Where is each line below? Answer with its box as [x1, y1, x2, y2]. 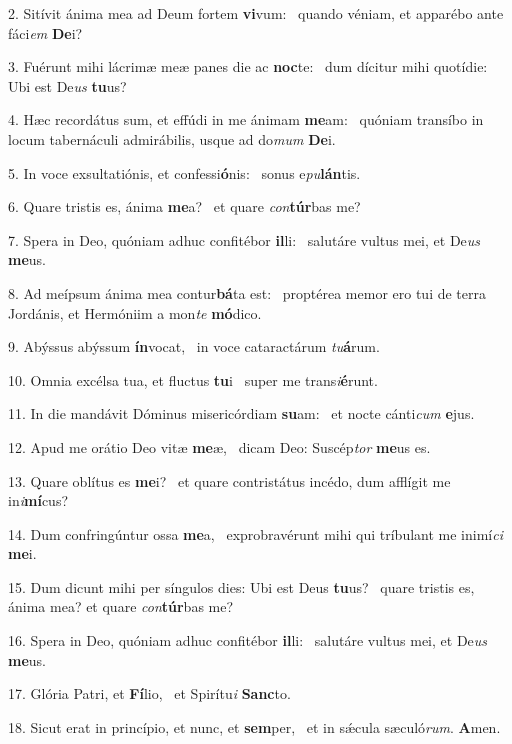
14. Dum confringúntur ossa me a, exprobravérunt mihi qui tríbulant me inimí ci [8, 523, 503, 544]
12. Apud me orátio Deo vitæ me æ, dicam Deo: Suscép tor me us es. [8, 436, 431, 457]
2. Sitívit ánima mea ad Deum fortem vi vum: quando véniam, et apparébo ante [8, 3, 504, 23]
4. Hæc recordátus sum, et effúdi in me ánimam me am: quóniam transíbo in [8, 109, 484, 130]
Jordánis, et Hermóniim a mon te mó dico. [8, 302, 262, 323]
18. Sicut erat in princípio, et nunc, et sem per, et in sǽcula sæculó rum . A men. [8, 716, 501, 737]
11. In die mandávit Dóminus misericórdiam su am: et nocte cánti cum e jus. [8, 403, 475, 424]
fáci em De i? [8, 22, 83, 43]
